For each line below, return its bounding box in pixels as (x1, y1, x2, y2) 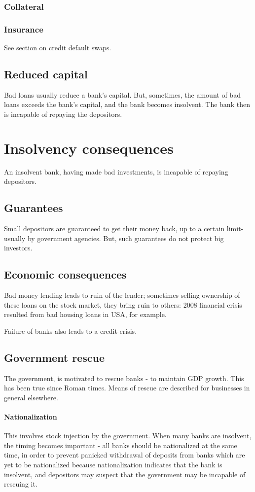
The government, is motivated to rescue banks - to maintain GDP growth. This (4, 373, 244, 383)
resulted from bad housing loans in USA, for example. (4, 309, 167, 319)
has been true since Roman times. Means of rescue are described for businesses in (4, 383, 250, 393)
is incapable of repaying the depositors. (4, 109, 122, 119)
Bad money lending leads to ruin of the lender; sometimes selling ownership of (4, 290, 240, 300)
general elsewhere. (4, 392, 58, 402)
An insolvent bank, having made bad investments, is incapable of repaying (4, 166, 228, 176)
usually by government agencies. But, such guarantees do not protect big (4, 233, 224, 243)
